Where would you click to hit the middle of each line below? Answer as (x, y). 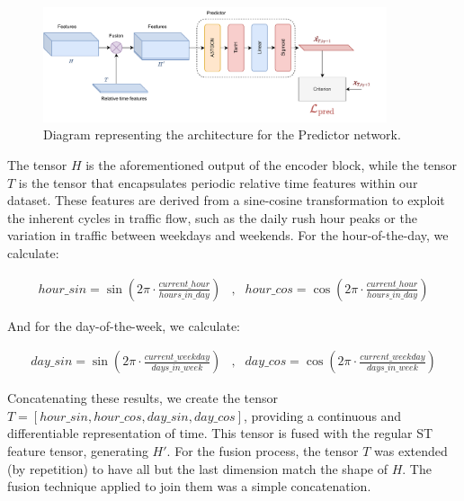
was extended (411, 451)
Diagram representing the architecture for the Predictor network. (222, 134)
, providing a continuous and (322, 415)
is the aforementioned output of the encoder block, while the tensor (272, 165)
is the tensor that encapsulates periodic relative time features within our (218, 182)
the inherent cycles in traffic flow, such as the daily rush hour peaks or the (212, 217)
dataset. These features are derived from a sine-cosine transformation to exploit (226, 200)
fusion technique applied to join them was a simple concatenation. (189, 486)
